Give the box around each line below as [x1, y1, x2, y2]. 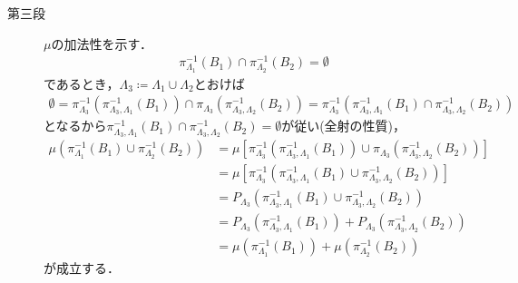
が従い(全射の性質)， [281, 116, 406, 135]
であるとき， [44, 73, 120, 93]
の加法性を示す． [51, 34, 152, 53]
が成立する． [44, 259, 120, 278]
